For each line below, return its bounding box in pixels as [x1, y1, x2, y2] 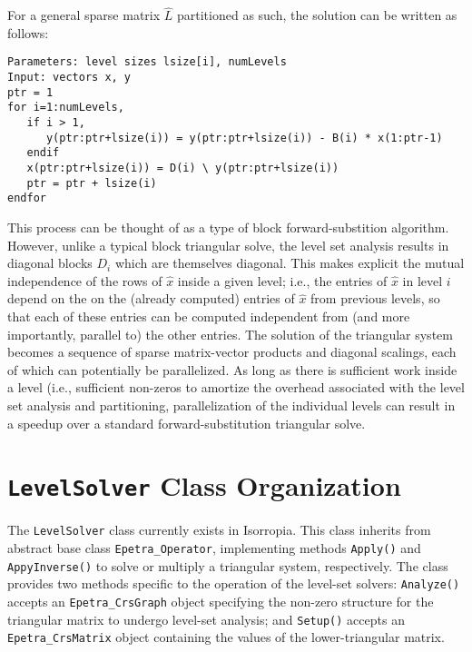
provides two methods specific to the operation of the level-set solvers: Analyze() [7, 574, 460, 593]
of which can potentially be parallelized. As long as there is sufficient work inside [7, 360, 457, 379]
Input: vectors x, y [7, 71, 132, 84]
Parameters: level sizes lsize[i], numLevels [7, 55, 287, 69]
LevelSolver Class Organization [7, 467, 401, 504]
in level [402, 271, 443, 290]
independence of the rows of [7, 271, 162, 290]
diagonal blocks [7, 253, 93, 272]
